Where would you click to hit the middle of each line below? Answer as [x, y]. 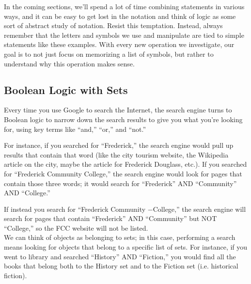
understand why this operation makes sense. [69, 63]
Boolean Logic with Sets [66, 89]
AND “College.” [27, 193]
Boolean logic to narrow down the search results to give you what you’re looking [123, 119]
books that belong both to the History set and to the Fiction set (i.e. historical [121, 266]
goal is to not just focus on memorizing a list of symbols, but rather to [109, 54]
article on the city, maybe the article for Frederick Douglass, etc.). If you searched [125, 164]
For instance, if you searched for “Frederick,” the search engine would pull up [119, 145]
